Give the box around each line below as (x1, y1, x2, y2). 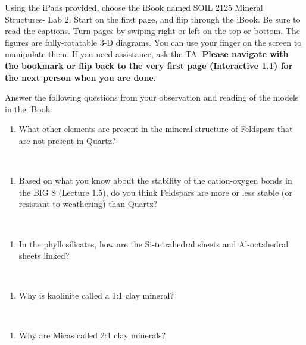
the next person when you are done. (5, 71, 157, 83)
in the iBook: (5, 102, 52, 115)
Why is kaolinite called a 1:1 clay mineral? (18, 289, 174, 302)
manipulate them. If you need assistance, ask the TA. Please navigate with (5, 48, 289, 60)
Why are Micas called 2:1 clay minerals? (18, 329, 166, 341)
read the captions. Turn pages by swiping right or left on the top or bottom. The (5, 24, 300, 37)
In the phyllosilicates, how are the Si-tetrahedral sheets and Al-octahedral (18, 237, 289, 250)
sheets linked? (18, 249, 70, 262)
